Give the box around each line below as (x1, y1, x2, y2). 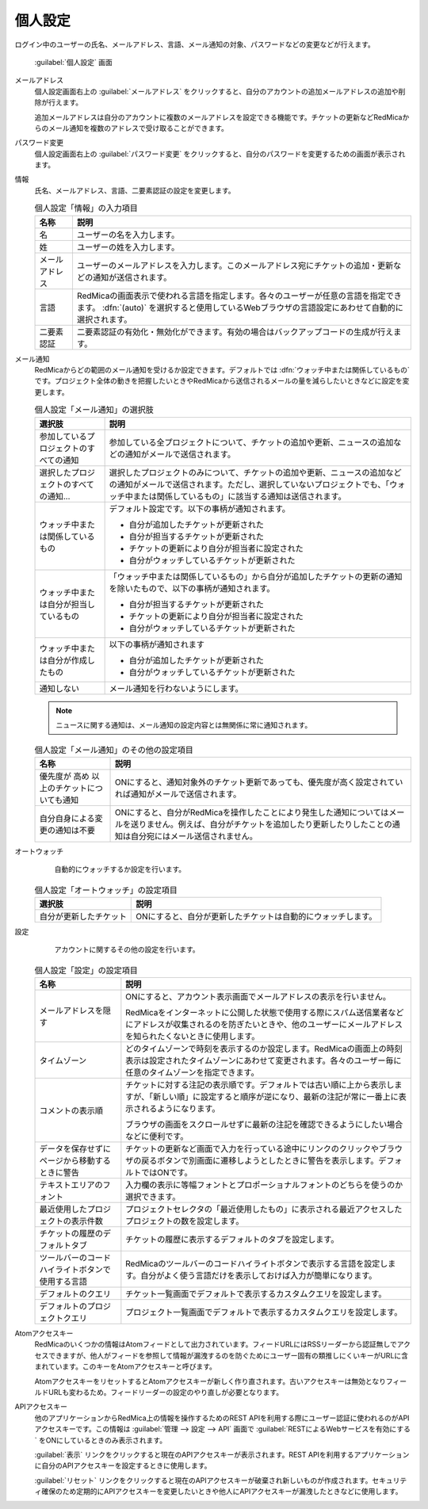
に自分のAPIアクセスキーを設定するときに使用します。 (34, 1461, 212, 1470)
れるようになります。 (141, 1103, 220, 1114)
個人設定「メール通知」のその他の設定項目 (34, 744, 194, 755)
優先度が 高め (39, 770, 90, 781)
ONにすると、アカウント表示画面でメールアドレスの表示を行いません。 (125, 991, 392, 1003)
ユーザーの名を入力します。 (76, 229, 180, 240)
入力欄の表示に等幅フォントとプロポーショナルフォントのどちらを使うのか (125, 1179, 403, 1190)
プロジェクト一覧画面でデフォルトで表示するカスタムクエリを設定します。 (125, 1307, 403, 1318)
